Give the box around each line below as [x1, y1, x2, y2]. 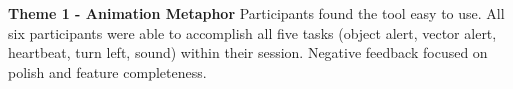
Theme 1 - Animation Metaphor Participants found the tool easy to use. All [8, 3, 505, 23]
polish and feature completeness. [8, 61, 207, 82]
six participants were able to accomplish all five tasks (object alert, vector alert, [8, 22, 497, 43]
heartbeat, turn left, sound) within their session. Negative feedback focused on [8, 42, 488, 63]
